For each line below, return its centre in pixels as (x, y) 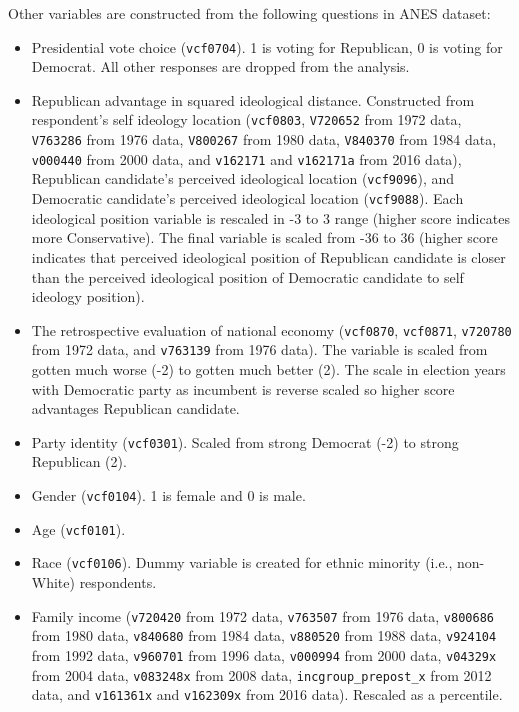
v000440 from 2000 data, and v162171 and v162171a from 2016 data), (246, 158)
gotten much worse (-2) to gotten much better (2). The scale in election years (268, 369)
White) (53, 582)
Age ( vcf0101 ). (78, 528)
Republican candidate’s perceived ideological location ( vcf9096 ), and (243, 178)
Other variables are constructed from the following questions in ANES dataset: (249, 13)
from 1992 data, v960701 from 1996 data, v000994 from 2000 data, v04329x (264, 654)
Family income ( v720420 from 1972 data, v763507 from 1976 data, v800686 (262, 615)
